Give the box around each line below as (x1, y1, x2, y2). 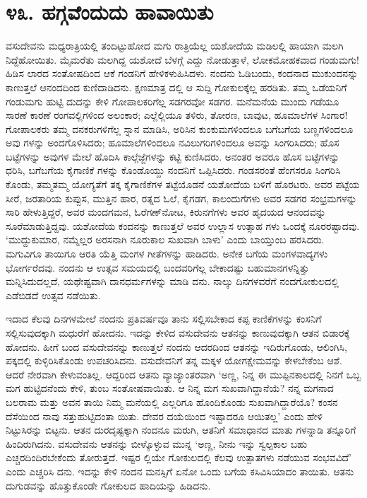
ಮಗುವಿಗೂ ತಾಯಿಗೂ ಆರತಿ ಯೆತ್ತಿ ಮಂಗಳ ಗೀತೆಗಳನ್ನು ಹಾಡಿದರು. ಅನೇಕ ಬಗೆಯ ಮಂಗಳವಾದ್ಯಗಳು (6, 246, 328, 261)
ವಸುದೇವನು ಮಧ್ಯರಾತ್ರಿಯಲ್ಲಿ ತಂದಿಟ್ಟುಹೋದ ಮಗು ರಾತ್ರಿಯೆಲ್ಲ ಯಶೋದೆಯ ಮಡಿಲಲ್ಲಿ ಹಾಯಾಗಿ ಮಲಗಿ (6, 38, 344, 53)
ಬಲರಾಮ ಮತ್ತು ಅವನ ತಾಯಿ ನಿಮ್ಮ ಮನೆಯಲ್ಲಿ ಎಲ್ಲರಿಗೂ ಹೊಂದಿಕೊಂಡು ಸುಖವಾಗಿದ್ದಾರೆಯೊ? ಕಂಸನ (6, 394, 338, 409)
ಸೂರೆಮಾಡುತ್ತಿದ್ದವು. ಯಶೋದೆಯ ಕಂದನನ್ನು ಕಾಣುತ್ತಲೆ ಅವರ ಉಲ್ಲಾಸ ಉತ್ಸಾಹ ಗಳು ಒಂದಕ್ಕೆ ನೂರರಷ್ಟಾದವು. (6, 218, 360, 233)
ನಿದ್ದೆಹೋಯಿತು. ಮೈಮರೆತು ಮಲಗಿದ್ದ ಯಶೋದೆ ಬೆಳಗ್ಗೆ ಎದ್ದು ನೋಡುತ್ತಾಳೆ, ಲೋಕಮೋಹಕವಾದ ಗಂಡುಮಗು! (6, 52, 359, 66)
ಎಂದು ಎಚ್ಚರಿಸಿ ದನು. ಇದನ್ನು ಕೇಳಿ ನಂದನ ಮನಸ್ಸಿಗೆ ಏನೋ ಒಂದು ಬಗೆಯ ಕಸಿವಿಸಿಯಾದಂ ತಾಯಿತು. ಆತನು (6, 463, 354, 478)
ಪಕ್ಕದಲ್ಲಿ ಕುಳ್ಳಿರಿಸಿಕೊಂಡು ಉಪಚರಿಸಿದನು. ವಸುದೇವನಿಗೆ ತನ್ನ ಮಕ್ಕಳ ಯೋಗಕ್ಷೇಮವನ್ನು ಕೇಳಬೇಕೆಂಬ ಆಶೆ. (6, 353, 342, 368)
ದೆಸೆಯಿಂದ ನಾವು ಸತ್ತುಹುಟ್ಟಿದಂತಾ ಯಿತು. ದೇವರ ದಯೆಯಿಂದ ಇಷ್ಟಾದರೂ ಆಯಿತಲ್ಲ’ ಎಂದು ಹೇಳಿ (6, 408, 323, 423)
